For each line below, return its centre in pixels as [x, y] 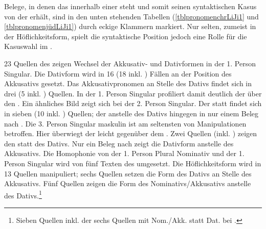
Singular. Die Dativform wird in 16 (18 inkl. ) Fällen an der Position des [118, 73]
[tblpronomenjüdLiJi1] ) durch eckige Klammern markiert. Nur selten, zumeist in [130, 26]
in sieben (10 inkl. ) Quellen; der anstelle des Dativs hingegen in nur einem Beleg [131, 113]
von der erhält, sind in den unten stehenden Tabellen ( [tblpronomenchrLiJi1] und [131, 16]
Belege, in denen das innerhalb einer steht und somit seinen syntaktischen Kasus [130, 6]
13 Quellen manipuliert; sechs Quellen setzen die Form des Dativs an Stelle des [128, 173]
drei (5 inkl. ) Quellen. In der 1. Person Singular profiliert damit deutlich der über [133, 93]
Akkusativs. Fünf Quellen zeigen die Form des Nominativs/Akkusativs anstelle [128, 183]
